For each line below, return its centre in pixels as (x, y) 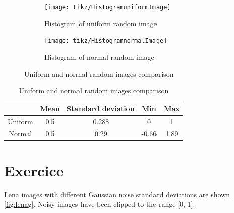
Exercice (34, 170)
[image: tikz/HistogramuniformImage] (107, 7)
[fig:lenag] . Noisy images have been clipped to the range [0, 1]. (100, 204)
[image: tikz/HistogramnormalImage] (106, 41)
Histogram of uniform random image (101, 23)
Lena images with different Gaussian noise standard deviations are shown (117, 194)
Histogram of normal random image (99, 57)
